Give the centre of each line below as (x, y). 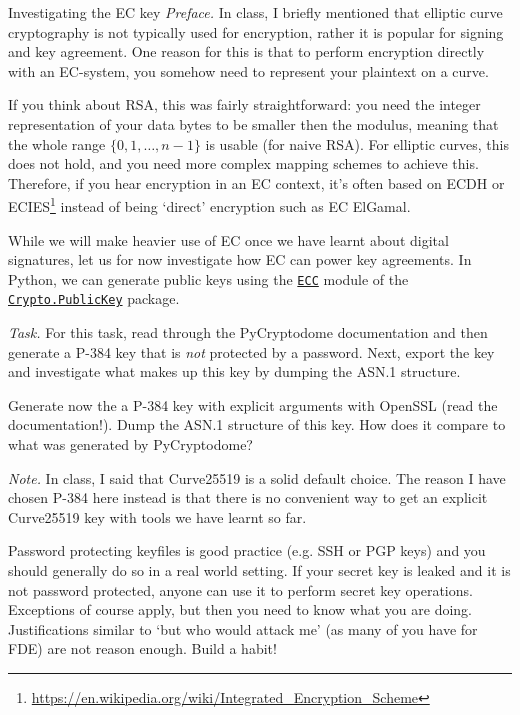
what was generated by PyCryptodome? (130, 444)
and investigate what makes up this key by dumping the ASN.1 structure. (234, 371)
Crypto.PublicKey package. (94, 298)
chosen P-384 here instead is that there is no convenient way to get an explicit (248, 497)
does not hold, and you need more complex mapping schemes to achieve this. (243, 163)
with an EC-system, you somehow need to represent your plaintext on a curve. (248, 70)
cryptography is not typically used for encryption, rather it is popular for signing (256, 31)
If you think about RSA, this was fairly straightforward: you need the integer (244, 104)
